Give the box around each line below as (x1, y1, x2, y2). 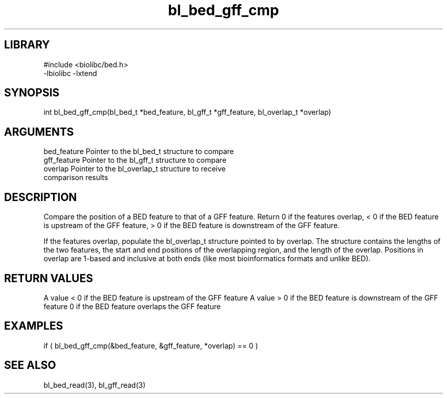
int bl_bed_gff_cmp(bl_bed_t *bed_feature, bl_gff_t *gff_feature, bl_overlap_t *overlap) (43, 108, 331, 117)
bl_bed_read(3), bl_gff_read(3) (43, 380, 146, 389)
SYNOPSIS (4, 86, 60, 99)
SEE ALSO (4, 359, 56, 372)
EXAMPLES (4, 319, 63, 333)
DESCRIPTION (4, 190, 77, 204)
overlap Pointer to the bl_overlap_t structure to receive (43, 164, 226, 173)
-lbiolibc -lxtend (43, 68, 97, 78)
